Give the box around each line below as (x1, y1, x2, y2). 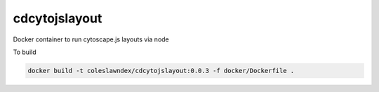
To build (13, 48, 36, 56)
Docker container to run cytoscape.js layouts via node (13, 35, 170, 44)
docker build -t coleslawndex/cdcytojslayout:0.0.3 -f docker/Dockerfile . (27, 67, 295, 74)
